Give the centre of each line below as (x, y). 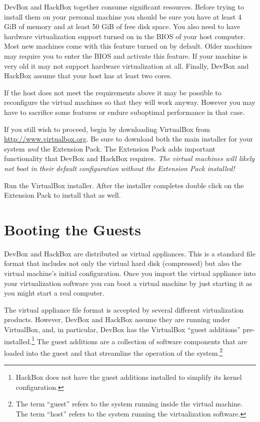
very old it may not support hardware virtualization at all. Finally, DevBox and (126, 65)
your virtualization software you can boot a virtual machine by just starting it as (128, 283)
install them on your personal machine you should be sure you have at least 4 (123, 16)
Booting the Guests (72, 229)
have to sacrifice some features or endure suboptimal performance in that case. (124, 112)
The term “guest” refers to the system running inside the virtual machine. (129, 404)
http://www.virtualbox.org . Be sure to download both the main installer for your (129, 139)
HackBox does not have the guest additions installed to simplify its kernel (129, 377)
